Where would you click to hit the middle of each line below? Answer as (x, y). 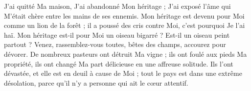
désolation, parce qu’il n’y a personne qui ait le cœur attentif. (96, 82)
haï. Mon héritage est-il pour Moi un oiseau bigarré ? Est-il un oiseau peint (117, 34)
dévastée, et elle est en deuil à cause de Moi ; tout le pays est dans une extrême (123, 73)
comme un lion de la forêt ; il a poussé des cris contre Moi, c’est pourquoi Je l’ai (125, 25)
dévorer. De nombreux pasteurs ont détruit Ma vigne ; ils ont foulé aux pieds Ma (125, 54)
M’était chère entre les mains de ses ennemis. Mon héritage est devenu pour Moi (124, 15)
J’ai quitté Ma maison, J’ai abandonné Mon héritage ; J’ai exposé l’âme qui (117, 6)
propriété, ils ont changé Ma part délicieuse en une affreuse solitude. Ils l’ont (119, 63)
